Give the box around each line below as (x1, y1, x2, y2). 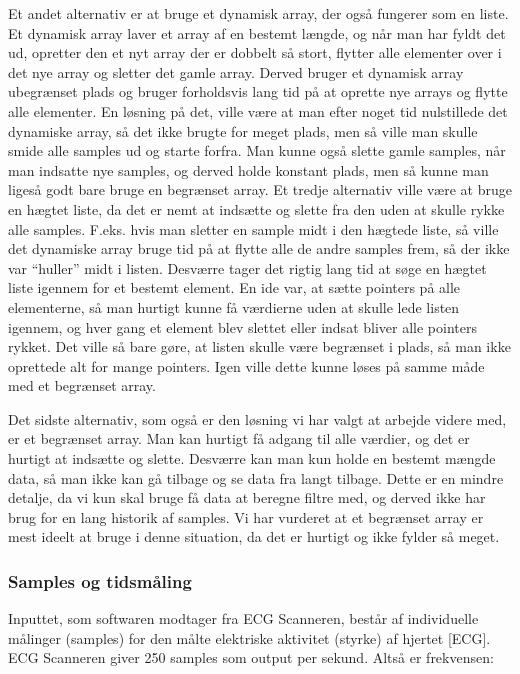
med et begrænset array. (8, 375, 156, 396)
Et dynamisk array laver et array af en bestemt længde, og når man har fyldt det (8, 22, 506, 43)
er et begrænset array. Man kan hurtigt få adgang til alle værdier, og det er (8, 428, 470, 449)
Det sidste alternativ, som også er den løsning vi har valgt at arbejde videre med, (8, 408, 507, 429)
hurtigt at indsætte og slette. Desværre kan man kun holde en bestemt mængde (8, 448, 496, 469)
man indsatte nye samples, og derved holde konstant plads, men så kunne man (8, 159, 489, 180)
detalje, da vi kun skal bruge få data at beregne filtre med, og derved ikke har (8, 487, 486, 508)
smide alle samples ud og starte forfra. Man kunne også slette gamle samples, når (8, 140, 506, 161)
